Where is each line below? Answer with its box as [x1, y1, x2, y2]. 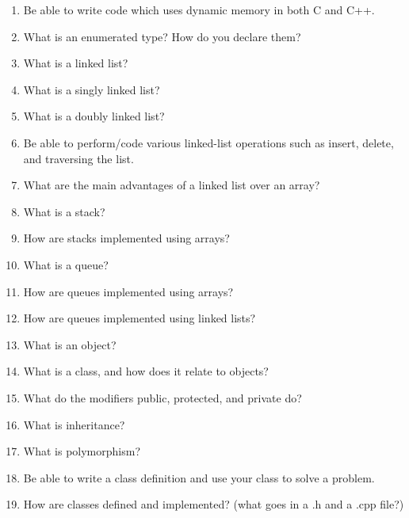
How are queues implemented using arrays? [23, 283, 234, 299]
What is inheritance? [23, 416, 125, 432]
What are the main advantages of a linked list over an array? [23, 177, 320, 193]
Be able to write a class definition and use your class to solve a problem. [23, 469, 375, 486]
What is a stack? [23, 203, 105, 219]
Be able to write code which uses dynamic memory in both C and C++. [23, 2, 375, 17]
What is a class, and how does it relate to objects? [23, 363, 269, 379]
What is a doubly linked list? [23, 108, 165, 124]
